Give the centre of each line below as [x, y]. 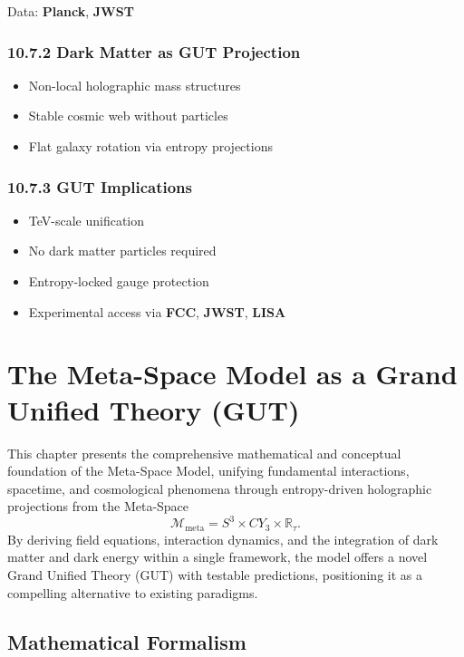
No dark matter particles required [122, 251]
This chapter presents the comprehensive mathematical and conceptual [204, 453]
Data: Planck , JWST [71, 11]
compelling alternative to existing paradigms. [133, 592]
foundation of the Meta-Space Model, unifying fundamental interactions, [208, 471]
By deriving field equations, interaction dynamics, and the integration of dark [223, 539]
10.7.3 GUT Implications [100, 186]
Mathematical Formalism [127, 641]
